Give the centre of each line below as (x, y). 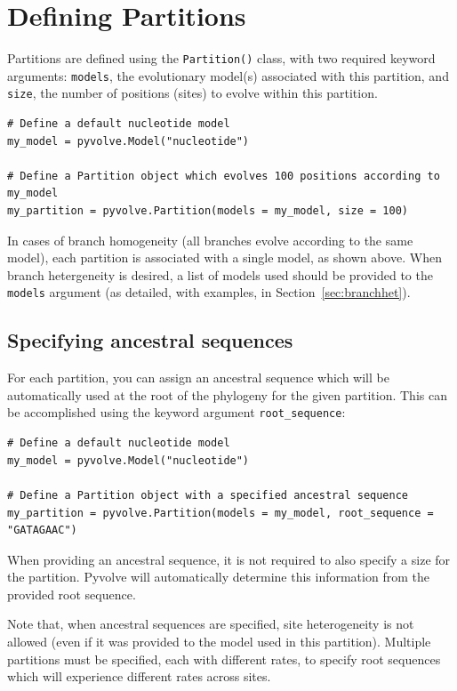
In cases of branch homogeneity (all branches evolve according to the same (210, 240)
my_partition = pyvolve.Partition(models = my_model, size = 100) (208, 211)
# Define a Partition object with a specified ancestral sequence (208, 495)
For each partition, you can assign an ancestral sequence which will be (198, 378)
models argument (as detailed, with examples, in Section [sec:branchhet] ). (209, 292)
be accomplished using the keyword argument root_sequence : (176, 412)
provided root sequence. (72, 594)
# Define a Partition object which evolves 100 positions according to (224, 176)
